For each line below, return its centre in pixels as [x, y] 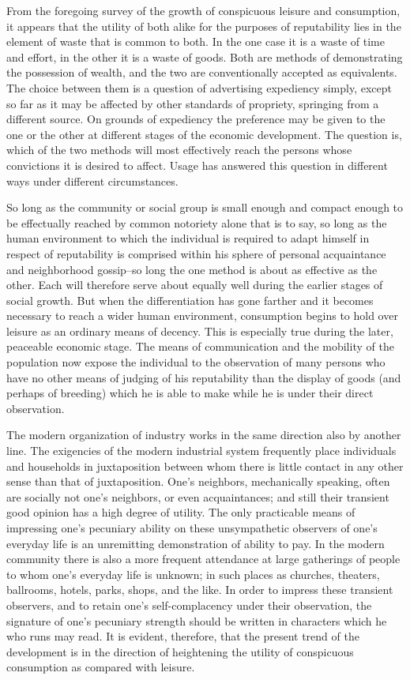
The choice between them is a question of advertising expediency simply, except [199, 87]
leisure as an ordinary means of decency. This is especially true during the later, [200, 331]
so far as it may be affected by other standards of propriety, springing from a [193, 103]
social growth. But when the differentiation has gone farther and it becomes [190, 300]
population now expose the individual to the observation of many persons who [196, 362]
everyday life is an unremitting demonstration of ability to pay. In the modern [196, 543]
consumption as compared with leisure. [101, 667]
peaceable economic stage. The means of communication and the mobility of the [200, 346]
